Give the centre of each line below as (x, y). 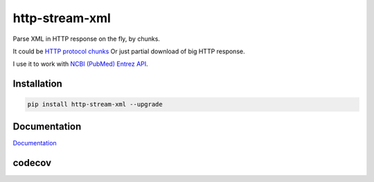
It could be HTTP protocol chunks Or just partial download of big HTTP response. (129, 51)
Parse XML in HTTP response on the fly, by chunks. (87, 39)
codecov (32, 163)
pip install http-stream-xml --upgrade (95, 104)
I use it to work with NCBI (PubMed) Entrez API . (80, 64)
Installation (37, 84)
